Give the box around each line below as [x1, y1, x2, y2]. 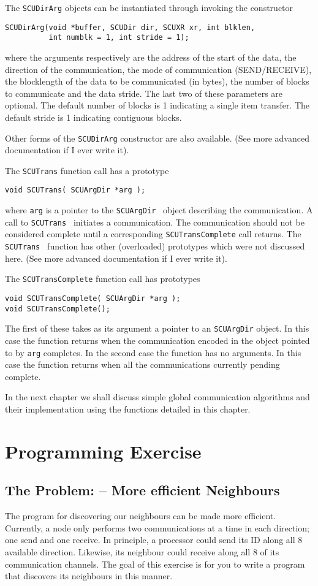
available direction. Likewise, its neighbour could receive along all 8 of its [5, 545, 279, 558]
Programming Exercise [5, 438, 202, 463]
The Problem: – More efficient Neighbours [5, 481, 280, 500]
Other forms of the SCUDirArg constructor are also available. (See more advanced [5, 131, 309, 144]
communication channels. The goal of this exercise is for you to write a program [5, 557, 305, 570]
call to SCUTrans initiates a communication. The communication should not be [5, 215, 305, 228]
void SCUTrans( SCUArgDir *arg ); [5, 186, 146, 195]
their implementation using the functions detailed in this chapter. [5, 402, 251, 415]
